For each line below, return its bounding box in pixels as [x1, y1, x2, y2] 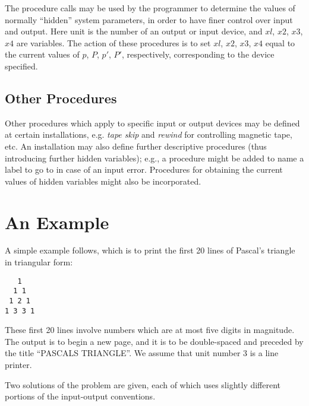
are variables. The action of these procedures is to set [16, 36, 211, 49]
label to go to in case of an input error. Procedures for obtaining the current [5, 163, 283, 176]
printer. [5, 359, 32, 371]
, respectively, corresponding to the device [121, 48, 275, 61]
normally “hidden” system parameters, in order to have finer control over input [5, 13, 293, 26]
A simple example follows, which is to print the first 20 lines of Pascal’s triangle [5, 244, 295, 256]
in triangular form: [5, 256, 73, 268]
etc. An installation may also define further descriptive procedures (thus [5, 139, 267, 152]
